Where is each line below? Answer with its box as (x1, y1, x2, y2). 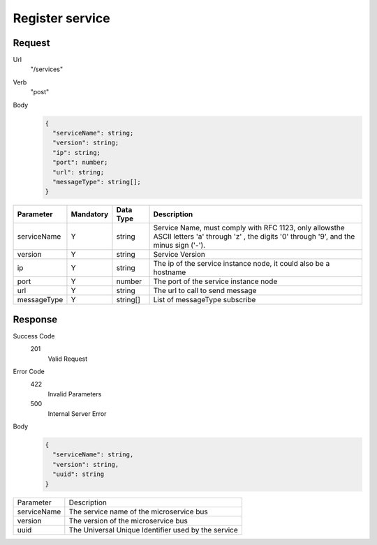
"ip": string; (52, 149, 101, 156)
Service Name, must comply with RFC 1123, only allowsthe (153, 223, 345, 233)
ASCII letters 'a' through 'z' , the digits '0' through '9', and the (153, 232, 355, 241)
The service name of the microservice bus (68, 507, 209, 516)
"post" (30, 88, 49, 96)
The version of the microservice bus (68, 516, 188, 525)
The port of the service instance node (153, 276, 278, 286)
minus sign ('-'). (153, 241, 206, 251)
